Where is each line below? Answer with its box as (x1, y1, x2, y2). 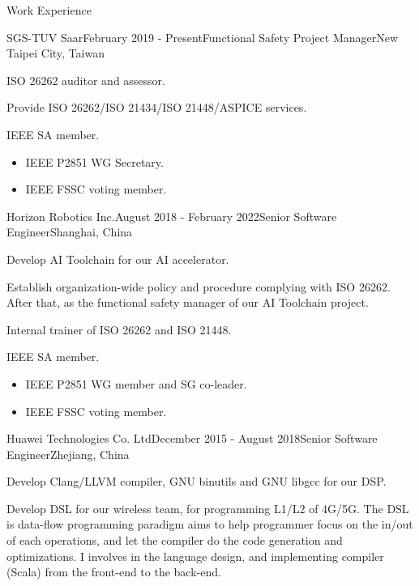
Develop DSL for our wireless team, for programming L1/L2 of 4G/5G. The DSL (6, 499, 409, 516)
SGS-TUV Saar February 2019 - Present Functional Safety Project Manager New (6, 28, 399, 45)
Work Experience (6, 2, 92, 18)
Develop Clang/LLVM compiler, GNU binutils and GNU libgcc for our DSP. (6, 473, 387, 490)
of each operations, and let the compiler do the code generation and (6, 532, 343, 549)
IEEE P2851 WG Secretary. (25, 153, 164, 170)
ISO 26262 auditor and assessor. (6, 71, 165, 88)
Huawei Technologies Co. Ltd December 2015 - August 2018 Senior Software (6, 430, 378, 447)
